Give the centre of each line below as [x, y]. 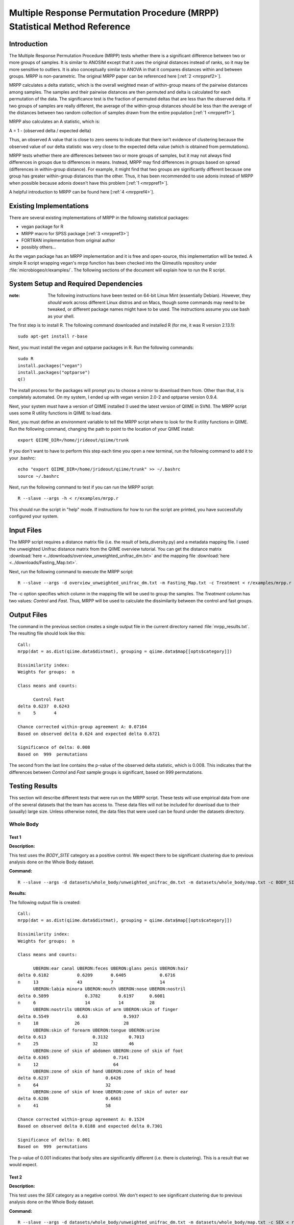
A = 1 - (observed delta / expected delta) [50, 130]
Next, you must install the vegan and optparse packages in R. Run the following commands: [101, 347]
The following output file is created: [45, 902]
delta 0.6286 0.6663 [70, 1099]
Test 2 [15, 1177]
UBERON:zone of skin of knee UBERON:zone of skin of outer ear [111, 1092]
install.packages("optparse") [54, 372]
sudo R [26, 359]
